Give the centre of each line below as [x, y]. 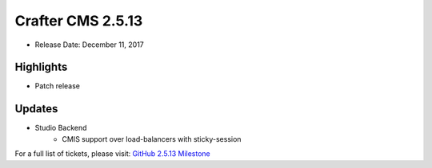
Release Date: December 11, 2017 [89, 45]
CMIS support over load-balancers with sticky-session [152, 139]
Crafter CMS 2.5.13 [79, 21]
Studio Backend [61, 128]
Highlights [41, 67]
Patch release [57, 86]
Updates [36, 109]
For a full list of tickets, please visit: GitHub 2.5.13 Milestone [113, 154]
